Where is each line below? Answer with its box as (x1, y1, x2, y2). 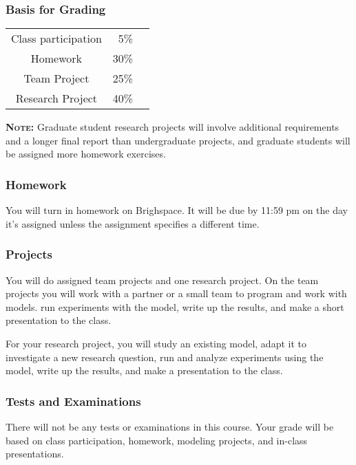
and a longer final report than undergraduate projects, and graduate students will (6, 133, 350, 147)
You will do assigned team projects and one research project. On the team (6, 272, 319, 287)
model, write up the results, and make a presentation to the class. (6, 363, 283, 378)
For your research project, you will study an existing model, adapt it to (6, 336, 306, 350)
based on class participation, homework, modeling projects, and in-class (6, 433, 308, 447)
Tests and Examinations (6, 392, 141, 409)
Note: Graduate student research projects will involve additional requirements (6, 120, 339, 134)
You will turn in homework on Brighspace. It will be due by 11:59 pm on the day (6, 203, 348, 217)
